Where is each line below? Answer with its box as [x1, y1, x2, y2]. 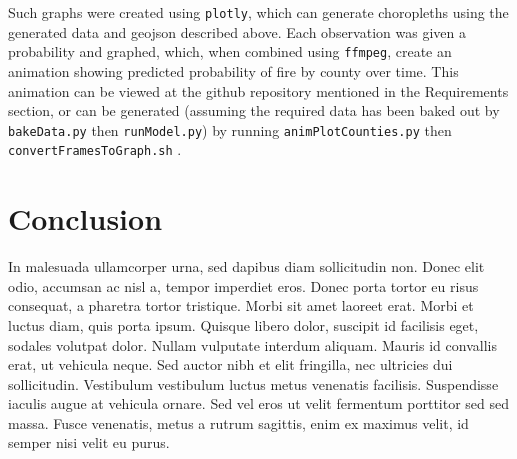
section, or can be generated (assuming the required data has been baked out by [8, 100, 500, 121]
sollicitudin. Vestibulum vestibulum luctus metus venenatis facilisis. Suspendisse [8, 373, 499, 394]
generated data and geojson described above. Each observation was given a [8, 21, 466, 42]
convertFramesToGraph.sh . [8, 139, 182, 160]
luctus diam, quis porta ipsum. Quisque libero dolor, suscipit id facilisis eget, [8, 314, 479, 335]
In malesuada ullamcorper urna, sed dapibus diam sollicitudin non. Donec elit [8, 256, 485, 277]
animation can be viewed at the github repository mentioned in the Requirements [8, 80, 509, 101]
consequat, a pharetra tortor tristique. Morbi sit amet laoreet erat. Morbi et [8, 295, 474, 316]
